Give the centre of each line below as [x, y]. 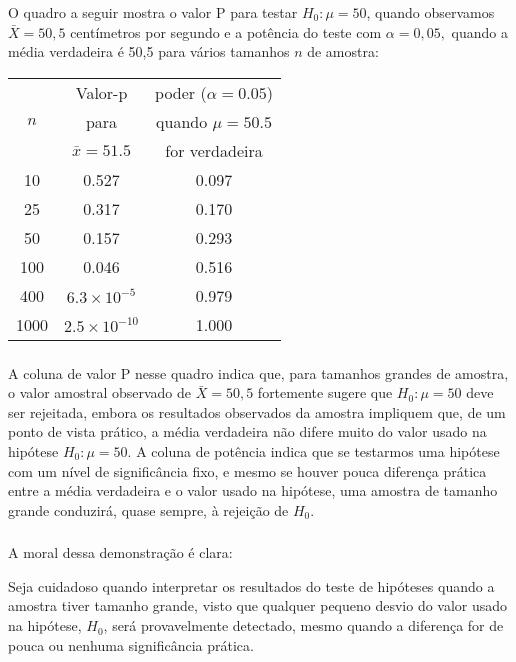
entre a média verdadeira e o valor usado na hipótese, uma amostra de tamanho [253, 490]
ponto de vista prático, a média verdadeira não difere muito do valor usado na [247, 431]
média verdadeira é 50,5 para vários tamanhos [149, 51]
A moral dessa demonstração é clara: [120, 552]
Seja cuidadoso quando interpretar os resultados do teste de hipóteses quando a [251, 585]
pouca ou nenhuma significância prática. [131, 644]
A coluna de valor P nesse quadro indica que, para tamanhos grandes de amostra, [258, 372]
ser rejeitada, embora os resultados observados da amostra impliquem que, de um [257, 411]
